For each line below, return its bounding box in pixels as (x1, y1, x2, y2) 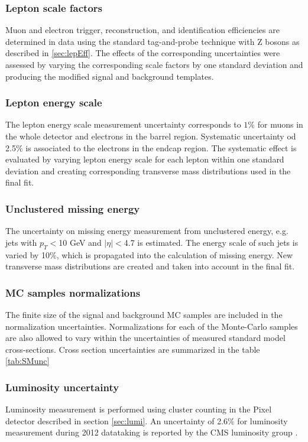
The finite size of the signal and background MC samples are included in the (5, 308, 283, 320)
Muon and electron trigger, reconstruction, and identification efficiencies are (5, 24, 280, 36)
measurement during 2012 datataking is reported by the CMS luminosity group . (5, 426, 298, 438)
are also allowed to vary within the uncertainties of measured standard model (5, 331, 286, 344)
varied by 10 (5, 248, 50, 261)
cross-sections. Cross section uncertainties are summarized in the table (5, 343, 260, 355)
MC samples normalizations (5, 285, 141, 300)
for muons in (257, 118, 303, 131)
